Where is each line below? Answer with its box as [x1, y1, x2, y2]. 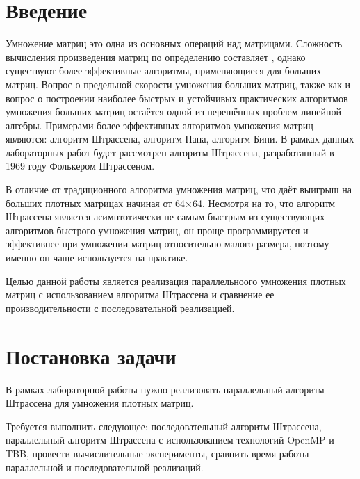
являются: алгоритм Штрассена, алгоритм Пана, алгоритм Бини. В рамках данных [6, 131, 354, 146]
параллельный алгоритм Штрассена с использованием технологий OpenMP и [6, 432, 334, 447]
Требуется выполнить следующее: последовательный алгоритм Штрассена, [6, 419, 322, 433]
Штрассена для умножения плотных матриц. [6, 396, 194, 410]
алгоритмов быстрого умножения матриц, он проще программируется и [6, 222, 309, 237]
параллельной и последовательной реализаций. [6, 460, 204, 474]
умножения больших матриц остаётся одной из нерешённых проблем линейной [6, 104, 341, 119]
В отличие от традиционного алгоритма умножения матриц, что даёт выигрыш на [6, 182, 352, 197]
